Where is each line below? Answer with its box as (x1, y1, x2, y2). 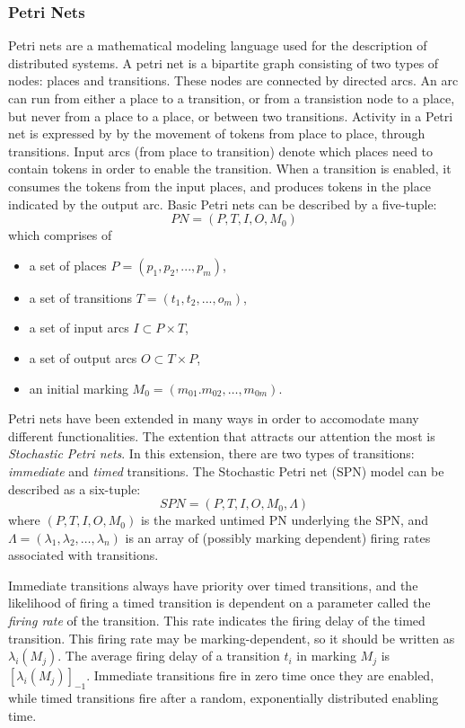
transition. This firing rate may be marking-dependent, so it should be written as (8, 628, 455, 647)
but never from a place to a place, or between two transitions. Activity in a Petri (8, 106, 453, 125)
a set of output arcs (29, 348, 137, 367)
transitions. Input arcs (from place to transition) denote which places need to (8, 141, 434, 160)
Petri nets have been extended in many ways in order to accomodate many (8, 409, 419, 428)
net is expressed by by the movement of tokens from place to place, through (8, 124, 426, 143)
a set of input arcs (29, 318, 129, 337)
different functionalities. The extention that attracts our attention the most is (8, 426, 435, 445)
